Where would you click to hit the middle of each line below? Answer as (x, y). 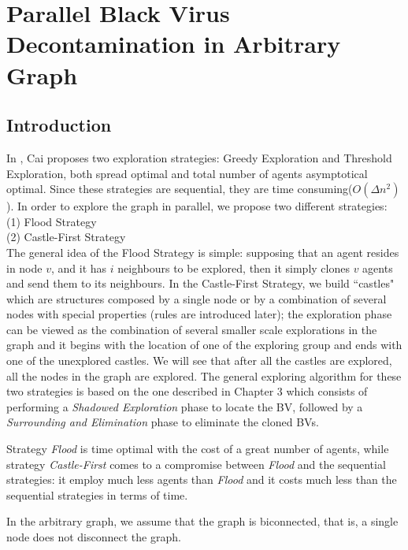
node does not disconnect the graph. (94, 537)
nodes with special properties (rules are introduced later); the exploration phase (199, 314)
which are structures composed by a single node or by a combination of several (197, 298)
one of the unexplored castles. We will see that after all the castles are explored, (199, 360)
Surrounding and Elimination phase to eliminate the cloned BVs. (163, 422)
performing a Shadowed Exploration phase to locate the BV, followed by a (185, 406)
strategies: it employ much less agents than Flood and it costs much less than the (202, 479)
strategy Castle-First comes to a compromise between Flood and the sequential (196, 464)
